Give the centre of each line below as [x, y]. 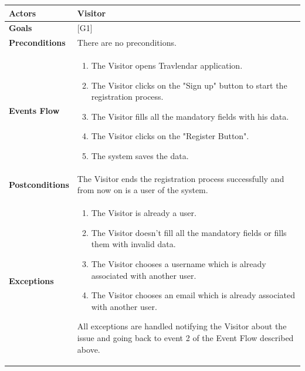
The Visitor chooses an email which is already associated [193, 295]
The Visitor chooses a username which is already [179, 264]
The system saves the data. [140, 156]
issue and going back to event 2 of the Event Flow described [185, 338]
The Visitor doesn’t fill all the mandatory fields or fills [189, 232]
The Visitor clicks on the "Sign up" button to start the [189, 85]
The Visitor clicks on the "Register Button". [170, 136]
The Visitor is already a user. [144, 213]
